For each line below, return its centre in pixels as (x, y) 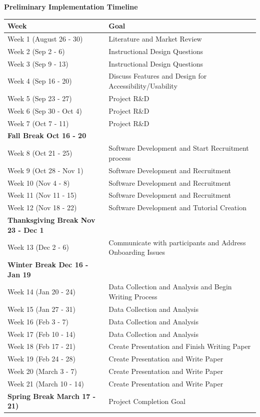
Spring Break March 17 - (52, 396)
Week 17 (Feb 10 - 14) (41, 334)
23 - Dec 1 (26, 230)
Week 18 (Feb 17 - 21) (41, 346)
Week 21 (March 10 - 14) (46, 383)
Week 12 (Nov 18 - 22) (42, 207)
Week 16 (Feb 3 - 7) (38, 321)
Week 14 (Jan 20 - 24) (41, 292)
